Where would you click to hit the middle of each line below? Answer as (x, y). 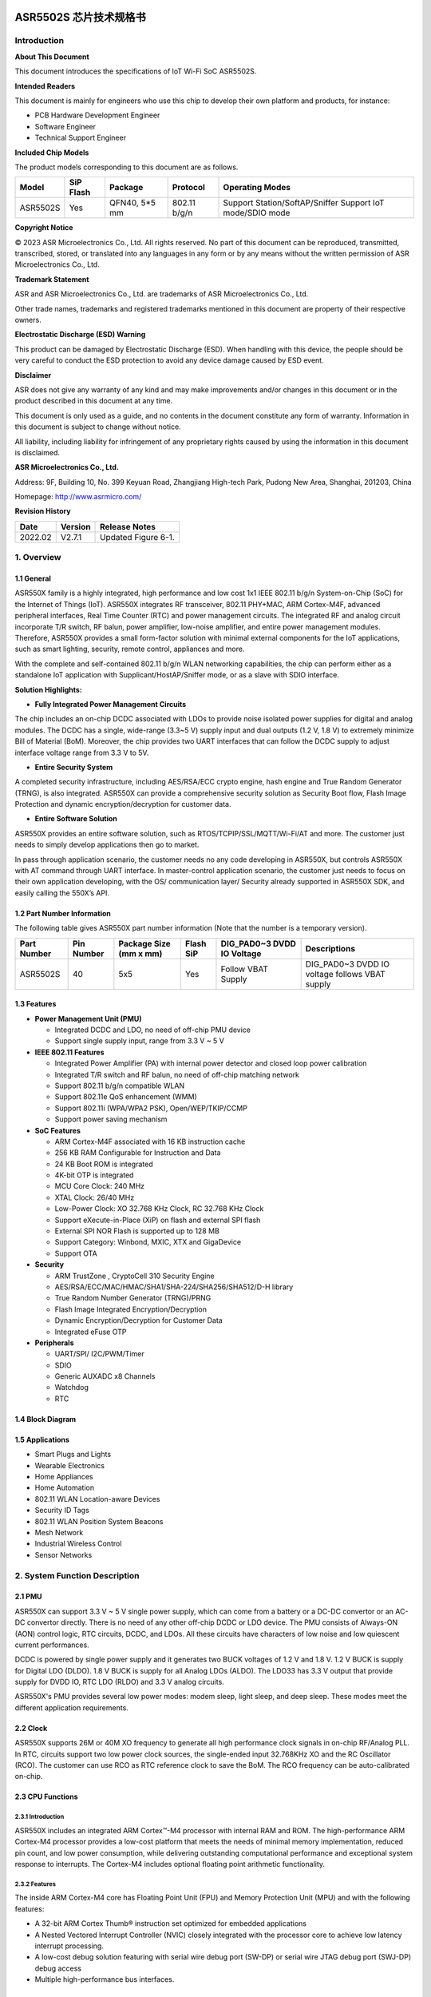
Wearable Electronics (70, 1465)
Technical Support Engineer (81, 138)
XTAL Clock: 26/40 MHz (95, 1197)
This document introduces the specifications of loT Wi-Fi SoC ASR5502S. (136, 71)
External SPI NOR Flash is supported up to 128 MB (137, 1231)
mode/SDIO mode (257, 213)
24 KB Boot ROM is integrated (104, 1164)
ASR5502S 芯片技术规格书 (81, 17)
